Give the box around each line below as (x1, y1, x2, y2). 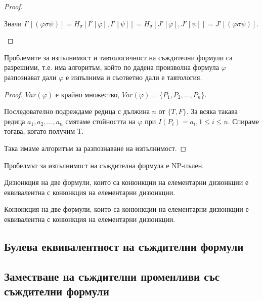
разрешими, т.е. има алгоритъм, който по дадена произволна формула (4, 62, 219, 72)
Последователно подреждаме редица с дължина (4, 106, 150, 117)
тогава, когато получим (4, 126, 75, 136)
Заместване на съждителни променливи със (4, 268, 220, 284)
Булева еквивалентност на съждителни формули (4, 238, 244, 254)
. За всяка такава (186, 106, 238, 117)
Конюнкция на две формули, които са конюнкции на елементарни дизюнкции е (4, 204, 249, 214)
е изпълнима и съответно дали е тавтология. (65, 71, 202, 82)
